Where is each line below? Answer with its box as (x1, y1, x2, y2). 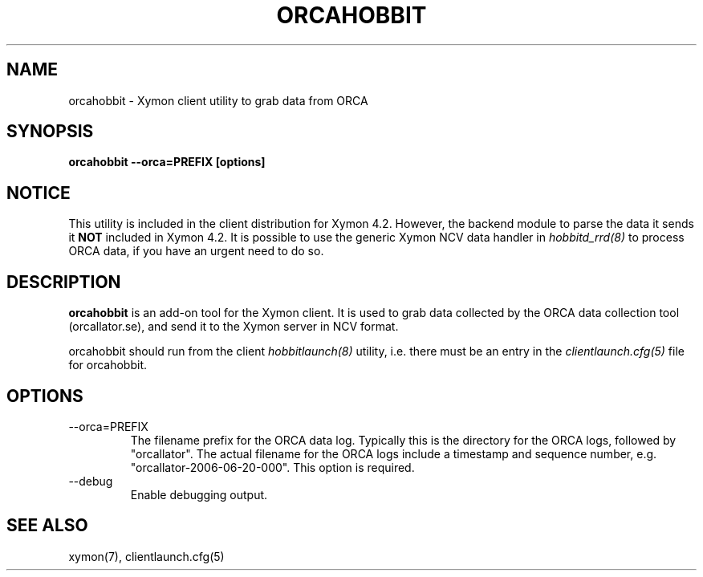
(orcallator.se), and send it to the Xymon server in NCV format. (68, 319, 399, 334)
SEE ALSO (6, 515, 88, 536)
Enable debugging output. (130, 487, 268, 502)
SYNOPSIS (6, 121, 94, 142)
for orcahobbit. (68, 358, 148, 372)
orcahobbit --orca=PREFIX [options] (68, 155, 266, 169)
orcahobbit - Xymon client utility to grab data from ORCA (68, 93, 368, 108)
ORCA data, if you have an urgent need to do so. (68, 244, 324, 258)
